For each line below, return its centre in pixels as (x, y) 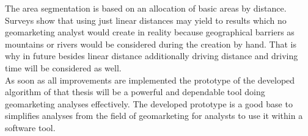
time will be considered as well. (63, 67)
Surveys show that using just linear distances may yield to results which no (146, 20)
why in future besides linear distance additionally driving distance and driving (152, 56)
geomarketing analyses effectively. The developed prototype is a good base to (149, 103)
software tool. (30, 127)
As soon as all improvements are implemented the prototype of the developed (150, 80)
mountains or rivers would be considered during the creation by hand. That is (151, 44)
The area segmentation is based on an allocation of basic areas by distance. (146, 8)
